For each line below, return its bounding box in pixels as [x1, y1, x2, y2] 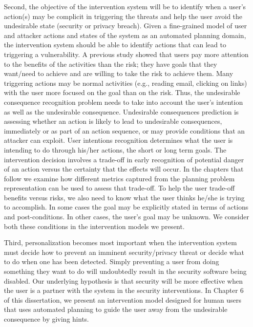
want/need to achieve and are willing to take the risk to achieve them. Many [4, 68, 233, 78]
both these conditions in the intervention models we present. [4, 221, 185, 231]
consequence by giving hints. [4, 314, 89, 324]
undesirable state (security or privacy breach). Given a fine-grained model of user [4, 20, 247, 31]
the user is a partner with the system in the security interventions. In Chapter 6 [4, 285, 244, 295]
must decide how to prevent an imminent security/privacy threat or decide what [4, 247, 244, 257]
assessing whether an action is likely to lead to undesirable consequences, [4, 116, 222, 126]
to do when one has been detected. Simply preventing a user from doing [4, 256, 219, 267]
